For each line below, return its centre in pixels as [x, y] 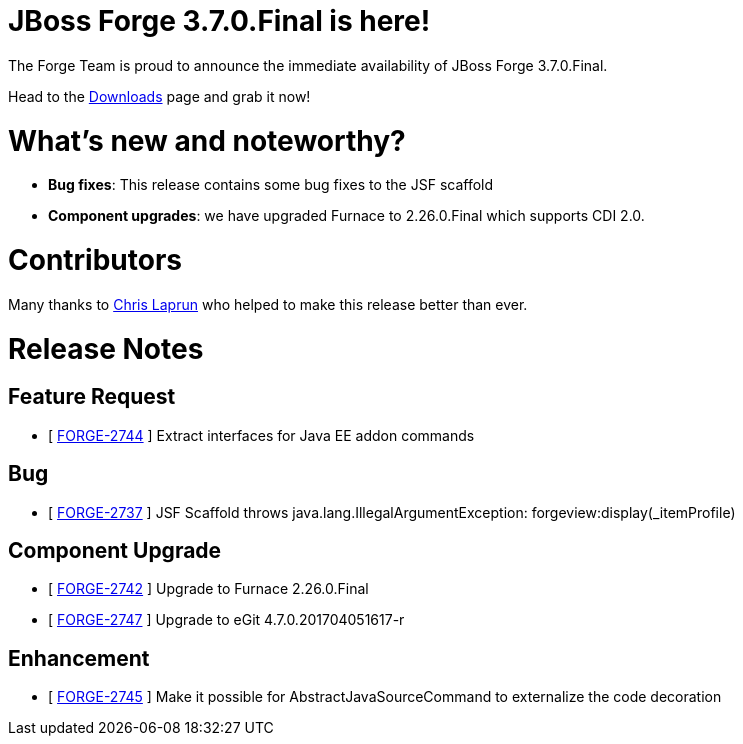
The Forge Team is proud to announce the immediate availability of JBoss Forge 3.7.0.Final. [308, 65]
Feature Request [92, 397]
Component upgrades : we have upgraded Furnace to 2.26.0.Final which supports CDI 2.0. [346, 216]
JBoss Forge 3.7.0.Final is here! [219, 21]
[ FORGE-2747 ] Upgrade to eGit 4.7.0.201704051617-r [226, 620]
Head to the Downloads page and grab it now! [159, 96]
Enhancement [79, 658]
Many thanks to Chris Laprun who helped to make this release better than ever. [268, 304]
